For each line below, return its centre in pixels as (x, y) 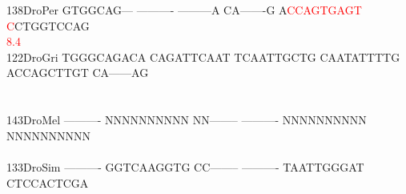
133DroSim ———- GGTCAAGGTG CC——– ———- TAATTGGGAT (185, 166)
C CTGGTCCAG (48, 25)
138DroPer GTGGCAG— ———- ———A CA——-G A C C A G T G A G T (184, 10)
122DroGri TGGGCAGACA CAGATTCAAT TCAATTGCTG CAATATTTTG (203, 57)
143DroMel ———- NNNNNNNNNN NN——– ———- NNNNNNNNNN (187, 120)
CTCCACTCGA (48, 182)
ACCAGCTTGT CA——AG (78, 73)
